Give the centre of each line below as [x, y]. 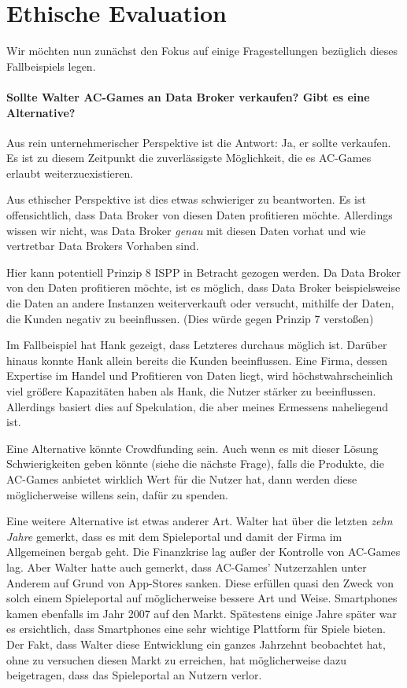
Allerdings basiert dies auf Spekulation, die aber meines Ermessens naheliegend [198, 406]
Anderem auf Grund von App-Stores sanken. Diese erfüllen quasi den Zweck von [200, 582]
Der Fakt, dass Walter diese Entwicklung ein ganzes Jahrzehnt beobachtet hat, [196, 644]
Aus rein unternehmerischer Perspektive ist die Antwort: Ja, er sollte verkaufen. [199, 142]
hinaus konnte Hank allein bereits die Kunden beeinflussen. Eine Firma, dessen [197, 360]
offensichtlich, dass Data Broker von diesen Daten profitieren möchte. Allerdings [200, 215]
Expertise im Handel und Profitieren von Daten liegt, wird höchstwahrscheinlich [200, 375]
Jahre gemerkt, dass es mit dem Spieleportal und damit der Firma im [174, 536]
